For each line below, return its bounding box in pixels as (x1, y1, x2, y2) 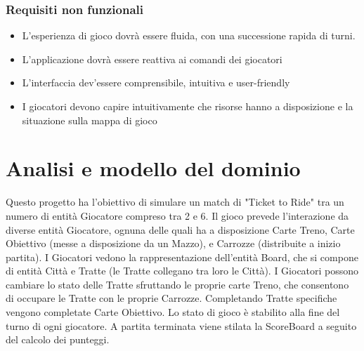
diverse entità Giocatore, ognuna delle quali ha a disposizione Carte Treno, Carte (6, 222, 355, 237)
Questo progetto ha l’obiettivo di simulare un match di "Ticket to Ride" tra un (6, 194, 344, 209)
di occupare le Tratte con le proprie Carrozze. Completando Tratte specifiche (6, 291, 337, 305)
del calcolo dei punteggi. (6, 332, 110, 347)
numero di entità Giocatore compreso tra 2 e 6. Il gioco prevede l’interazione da (6, 208, 349, 223)
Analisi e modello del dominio (6, 154, 301, 183)
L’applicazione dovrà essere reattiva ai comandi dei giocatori (22, 51, 282, 66)
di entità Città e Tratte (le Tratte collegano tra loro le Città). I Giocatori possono (6, 263, 359, 278)
